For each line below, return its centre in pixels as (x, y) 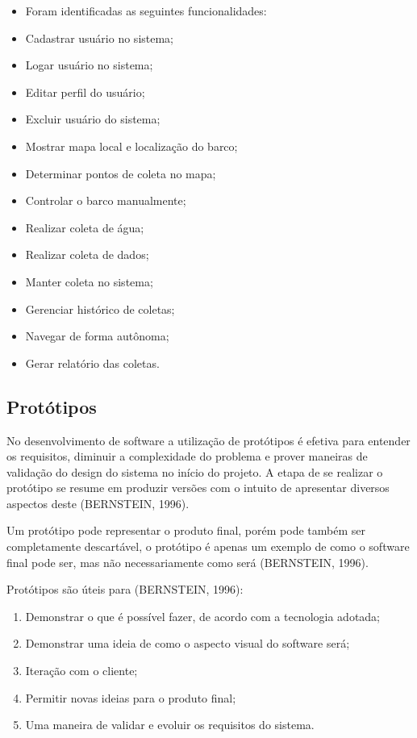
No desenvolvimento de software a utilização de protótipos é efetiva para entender (208, 440)
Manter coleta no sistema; (89, 281)
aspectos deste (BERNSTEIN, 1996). (98, 503)
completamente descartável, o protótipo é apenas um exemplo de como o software (208, 546)
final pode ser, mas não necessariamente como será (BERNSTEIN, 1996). (188, 562)
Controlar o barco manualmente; (106, 200)
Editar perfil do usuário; (85, 92)
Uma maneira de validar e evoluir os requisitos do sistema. (170, 725)
